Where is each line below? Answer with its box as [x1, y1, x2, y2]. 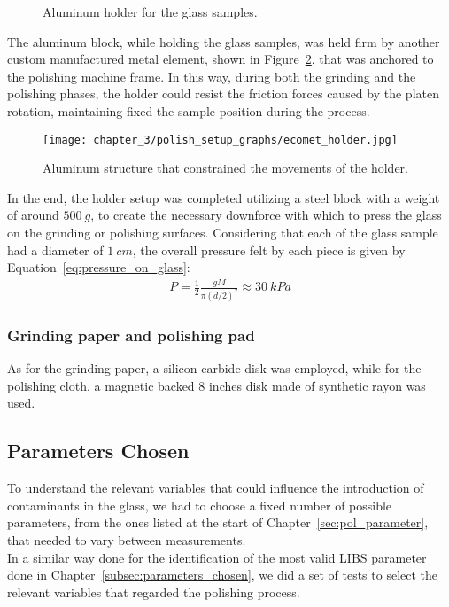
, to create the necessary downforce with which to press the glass [90, 206, 442, 224]
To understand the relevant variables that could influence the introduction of [7, 479, 424, 497]
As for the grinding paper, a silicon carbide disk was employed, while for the [7, 359, 422, 377]
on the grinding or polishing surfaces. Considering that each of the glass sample [7, 223, 438, 241]
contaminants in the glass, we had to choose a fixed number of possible [7, 495, 392, 514]
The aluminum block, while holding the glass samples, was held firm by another [7, 32, 440, 51]
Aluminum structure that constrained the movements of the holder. [43, 159, 408, 177]
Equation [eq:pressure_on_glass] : [7, 258, 190, 276]
